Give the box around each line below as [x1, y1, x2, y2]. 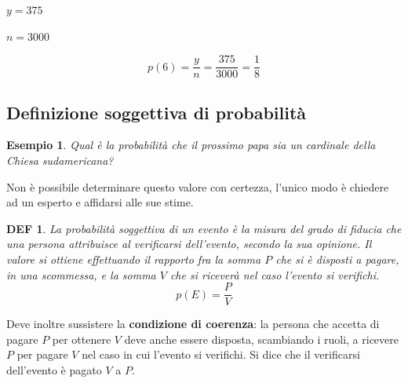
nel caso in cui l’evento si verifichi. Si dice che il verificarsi [82, 346, 360, 363]
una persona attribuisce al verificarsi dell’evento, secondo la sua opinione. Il [6, 235, 372, 252]
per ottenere [52, 330, 111, 347]
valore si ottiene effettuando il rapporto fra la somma [6, 251, 261, 268]
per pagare [16, 346, 68, 363]
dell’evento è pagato [6, 362, 102, 378]
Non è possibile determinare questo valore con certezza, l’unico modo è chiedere [6, 178, 389, 195]
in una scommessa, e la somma [6, 266, 156, 283]
